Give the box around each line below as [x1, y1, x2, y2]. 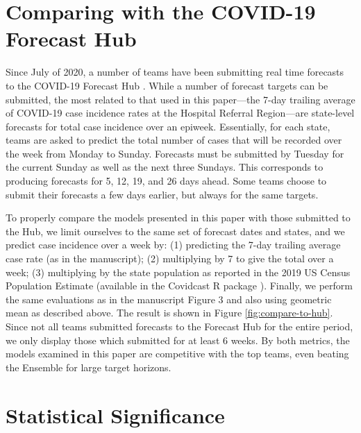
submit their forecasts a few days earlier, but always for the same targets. [6, 187, 319, 201]
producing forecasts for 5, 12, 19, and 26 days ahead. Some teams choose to [6, 173, 327, 188]
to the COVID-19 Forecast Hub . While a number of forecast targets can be [6, 78, 328, 92]
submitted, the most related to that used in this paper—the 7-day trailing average [6, 92, 355, 106]
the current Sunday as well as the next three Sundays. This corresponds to [6, 160, 324, 174]
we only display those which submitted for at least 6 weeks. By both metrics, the [6, 332, 350, 347]
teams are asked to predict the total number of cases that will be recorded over [6, 133, 342, 147]
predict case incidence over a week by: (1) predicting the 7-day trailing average [6, 237, 341, 252]
